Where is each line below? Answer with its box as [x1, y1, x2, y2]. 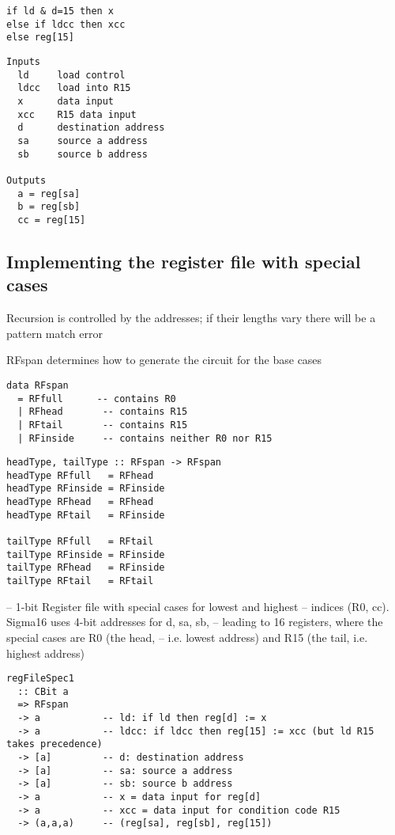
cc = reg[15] [17, 214, 86, 226]
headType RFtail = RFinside [6, 509, 165, 521]
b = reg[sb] [17, 201, 81, 213]
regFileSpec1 [6, 673, 74, 685]
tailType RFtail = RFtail [6, 575, 154, 587]
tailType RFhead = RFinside [6, 562, 165, 574]
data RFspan [6, 379, 69, 391]
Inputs [6, 55, 40, 67]
